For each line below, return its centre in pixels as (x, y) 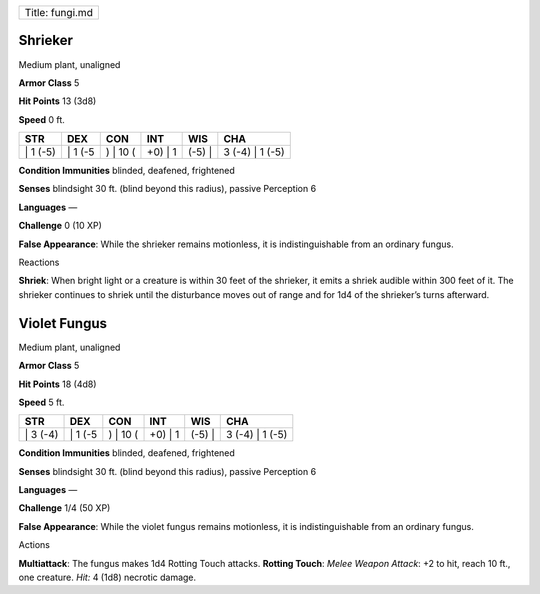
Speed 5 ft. (41, 402)
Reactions (39, 262)
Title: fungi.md (59, 12)
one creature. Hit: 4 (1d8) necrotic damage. (107, 577)
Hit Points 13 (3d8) (57, 101)
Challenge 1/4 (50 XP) (64, 508)
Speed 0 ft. (41, 119)
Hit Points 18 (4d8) (57, 384)
